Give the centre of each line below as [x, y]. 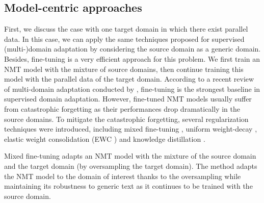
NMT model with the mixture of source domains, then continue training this [124, 69]
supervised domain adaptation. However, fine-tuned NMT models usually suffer [128, 99]
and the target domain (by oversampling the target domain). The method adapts [131, 166]
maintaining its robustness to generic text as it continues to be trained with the [128, 186]
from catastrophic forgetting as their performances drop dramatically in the [122, 108]
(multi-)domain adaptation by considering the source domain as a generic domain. [133, 49]
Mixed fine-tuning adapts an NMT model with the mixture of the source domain [130, 156]
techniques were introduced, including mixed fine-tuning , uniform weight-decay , [131, 129]
